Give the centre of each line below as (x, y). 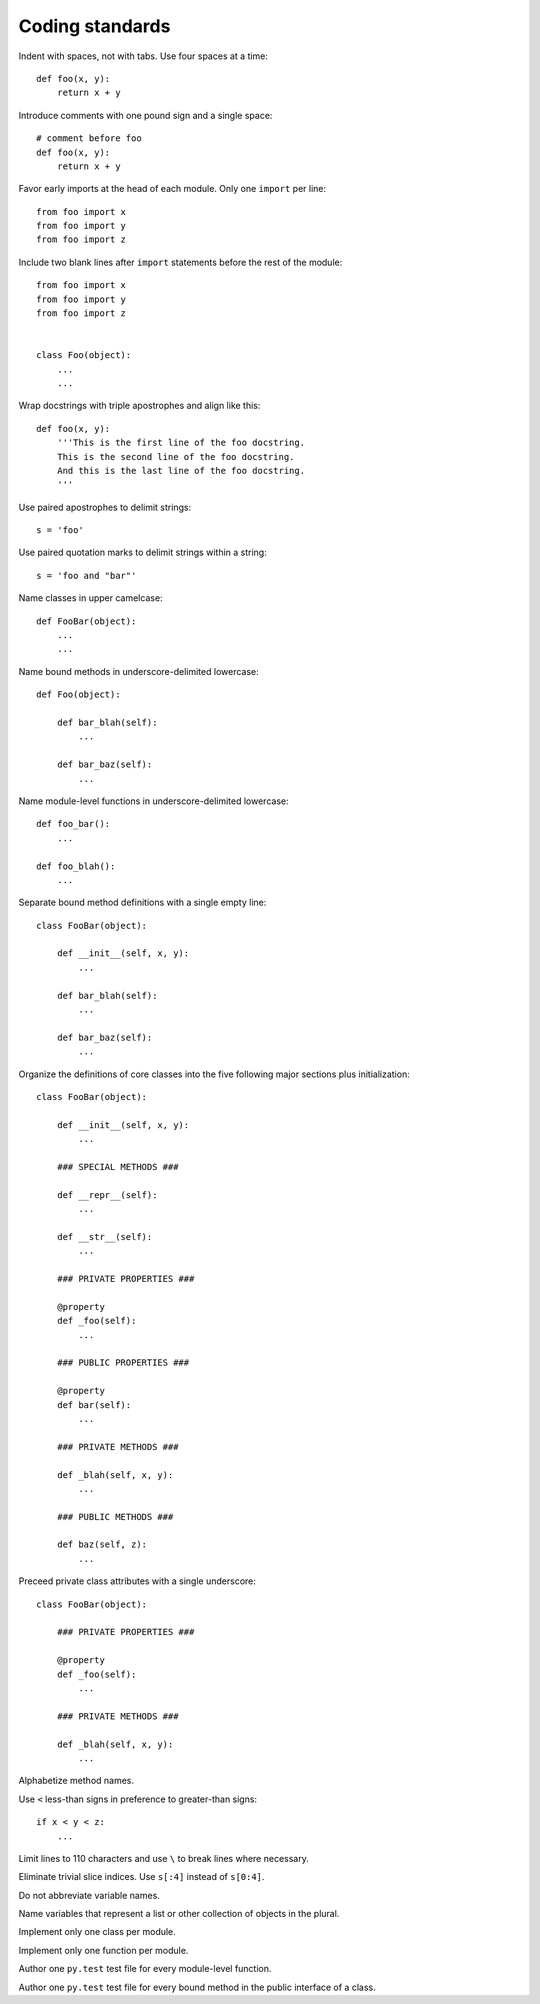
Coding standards (94, 26)
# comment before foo (89, 138)
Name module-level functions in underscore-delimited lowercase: (153, 801)
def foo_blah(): (76, 866)
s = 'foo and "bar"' (86, 575)
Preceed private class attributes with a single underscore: (137, 1581)
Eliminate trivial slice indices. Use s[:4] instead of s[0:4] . (141, 1877)
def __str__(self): (104, 1236)
